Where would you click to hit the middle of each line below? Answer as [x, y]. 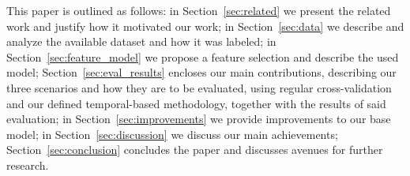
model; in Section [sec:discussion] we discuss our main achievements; [172, 134]
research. [28, 165]
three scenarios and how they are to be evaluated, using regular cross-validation [199, 87]
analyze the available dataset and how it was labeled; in [141, 41]
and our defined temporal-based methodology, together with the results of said [196, 103]
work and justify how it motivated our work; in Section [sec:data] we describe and [205, 26]
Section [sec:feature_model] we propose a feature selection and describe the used [203, 56]
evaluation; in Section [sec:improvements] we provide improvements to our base [199, 119]
